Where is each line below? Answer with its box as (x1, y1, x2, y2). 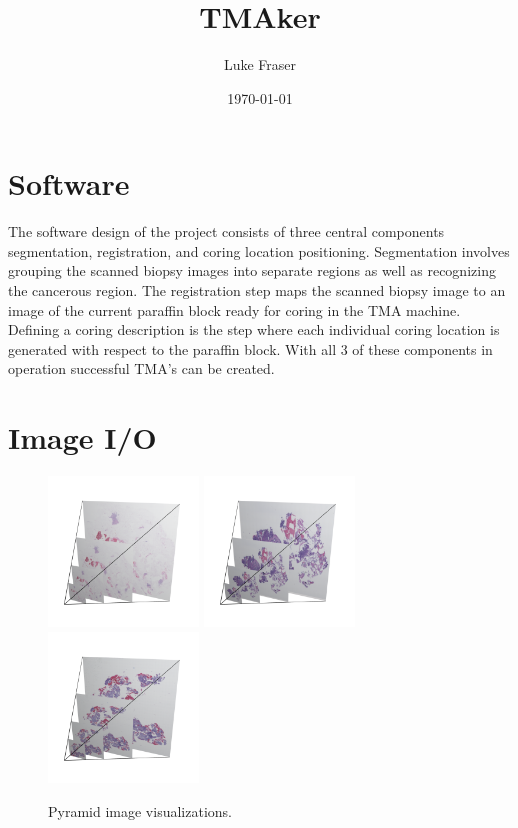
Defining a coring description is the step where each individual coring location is (8, 319, 500, 340)
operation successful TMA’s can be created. (8, 358, 275, 379)
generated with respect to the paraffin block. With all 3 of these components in (8, 338, 493, 359)
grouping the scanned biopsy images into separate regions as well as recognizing (8, 260, 496, 281)
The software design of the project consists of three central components (8, 221, 445, 242)
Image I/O (8, 417, 157, 458)
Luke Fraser (223, 54, 297, 75)
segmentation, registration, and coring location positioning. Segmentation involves (8, 240, 510, 261)
